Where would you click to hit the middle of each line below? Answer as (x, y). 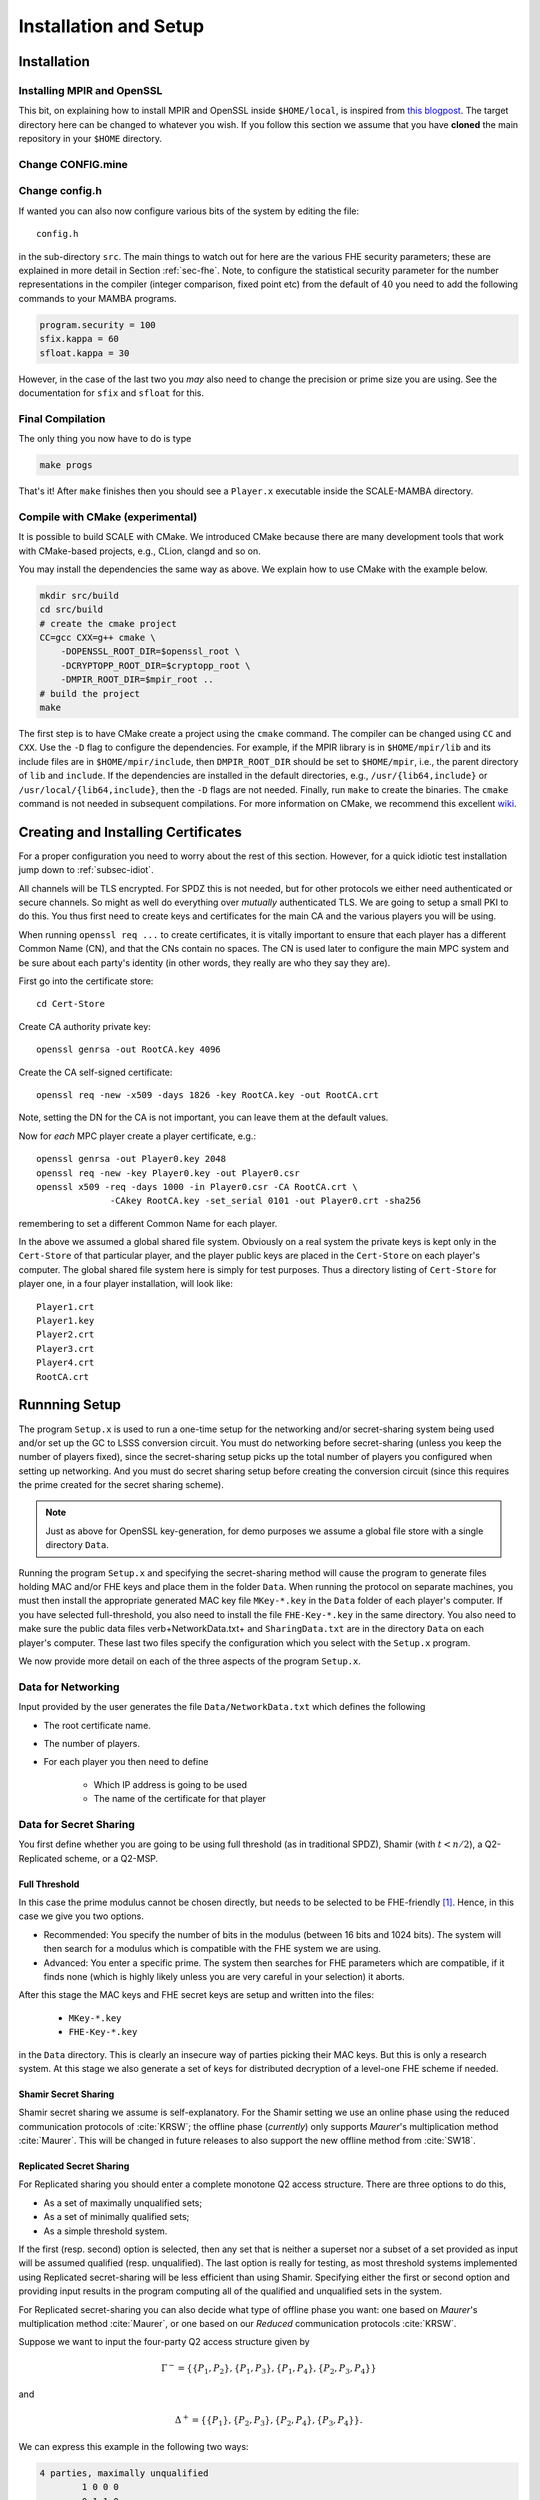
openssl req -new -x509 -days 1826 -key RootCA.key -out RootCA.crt (207, 1094)
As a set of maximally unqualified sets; (123, 2202)
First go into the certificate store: (86, 981)
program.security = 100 (98, 324)
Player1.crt (65, 1306)
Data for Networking (69, 1687)
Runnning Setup (70, 1405)
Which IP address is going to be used (170, 1784)
